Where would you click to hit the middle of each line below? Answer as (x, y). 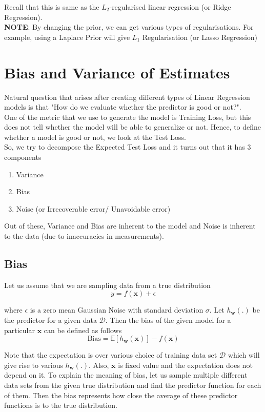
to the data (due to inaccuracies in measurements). (84, 236)
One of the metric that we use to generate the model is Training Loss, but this (128, 117)
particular (19, 330)
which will (244, 355)
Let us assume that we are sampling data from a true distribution (107, 285)
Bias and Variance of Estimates (117, 72)
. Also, (99, 365)
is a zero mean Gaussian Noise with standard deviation (117, 310)
